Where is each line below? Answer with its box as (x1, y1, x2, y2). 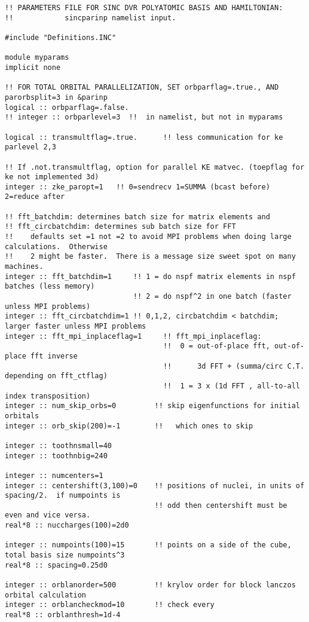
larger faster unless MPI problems (5, 322, 146, 330)
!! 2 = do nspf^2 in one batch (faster (133, 292, 292, 301)
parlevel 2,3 (5, 143, 56, 152)
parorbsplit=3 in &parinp (5, 93, 108, 102)
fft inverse (30, 351, 78, 360)
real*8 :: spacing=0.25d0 (5, 560, 108, 569)
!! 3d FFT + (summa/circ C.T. (163, 361, 305, 370)
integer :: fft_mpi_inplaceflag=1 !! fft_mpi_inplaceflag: (5, 332, 262, 341)
